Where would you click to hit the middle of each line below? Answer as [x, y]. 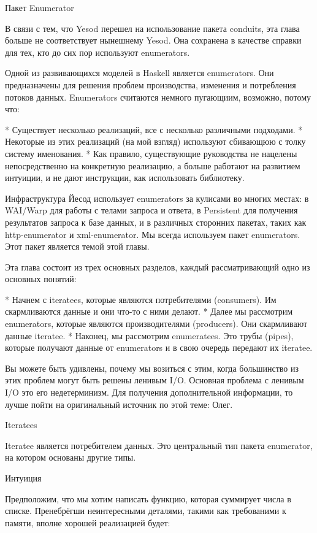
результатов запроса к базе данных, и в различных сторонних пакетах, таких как [156, 222]
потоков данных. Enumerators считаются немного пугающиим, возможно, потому [158, 97]
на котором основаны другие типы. [71, 457]
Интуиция [23, 478]
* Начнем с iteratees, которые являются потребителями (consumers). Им [141, 299]
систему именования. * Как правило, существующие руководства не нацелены [151, 153]
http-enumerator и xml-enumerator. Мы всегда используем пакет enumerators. [153, 234]
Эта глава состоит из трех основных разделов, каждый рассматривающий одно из [158, 266]
